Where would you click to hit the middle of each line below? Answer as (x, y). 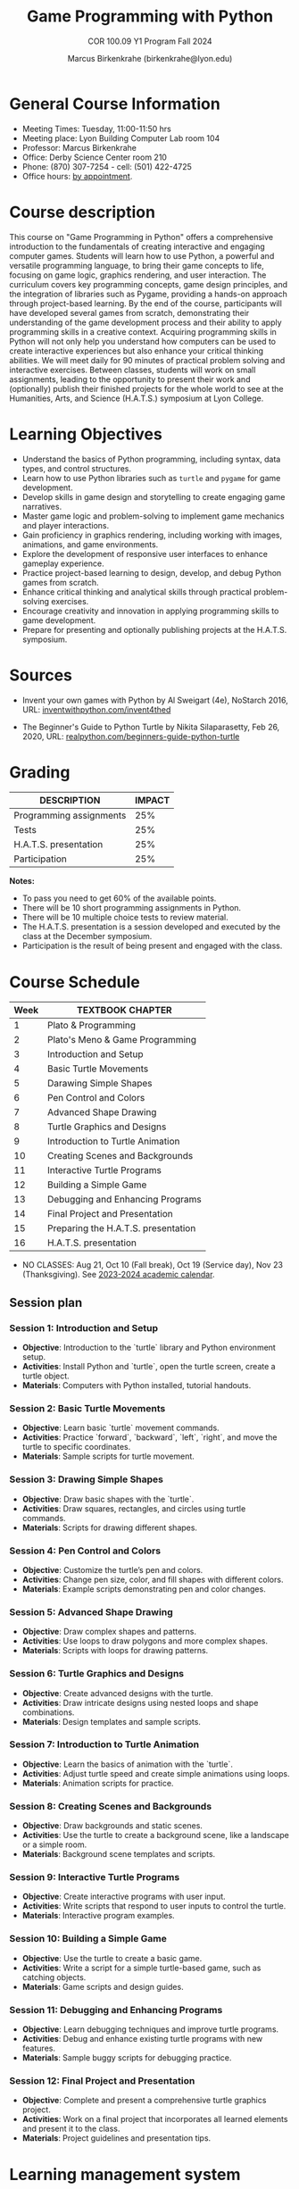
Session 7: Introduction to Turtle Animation (104, 1744)
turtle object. (46, 1376)
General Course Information (115, 104)
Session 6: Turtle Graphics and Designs (97, 1674)
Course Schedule (75, 982)
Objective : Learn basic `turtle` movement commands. (121, 1428)
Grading (40, 772)
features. (39, 2048)
